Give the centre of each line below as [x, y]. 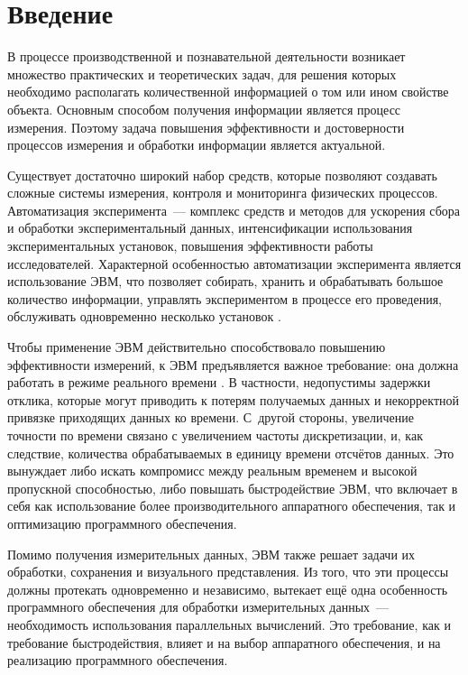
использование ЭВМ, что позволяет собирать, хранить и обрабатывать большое [225, 281]
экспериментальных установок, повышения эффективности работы [190, 246]
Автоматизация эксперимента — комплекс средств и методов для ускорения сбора [234, 210]
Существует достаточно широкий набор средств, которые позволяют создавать [222, 175]
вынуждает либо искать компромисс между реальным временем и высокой [212, 471]
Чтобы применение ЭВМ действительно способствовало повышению [197, 347]
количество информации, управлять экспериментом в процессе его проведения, [225, 298]
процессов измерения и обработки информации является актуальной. [197, 145]
